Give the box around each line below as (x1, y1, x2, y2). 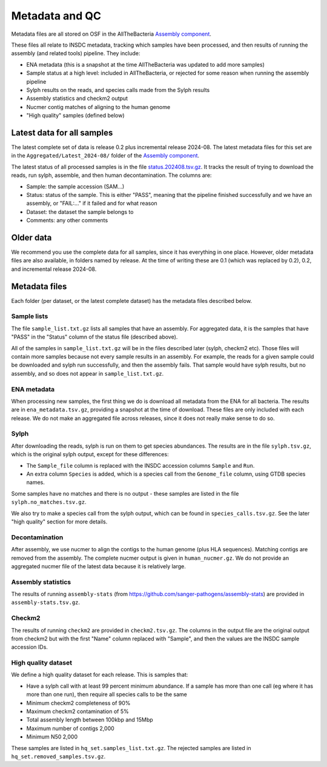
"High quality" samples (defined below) (26, 112, 125, 119)
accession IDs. (11, 643, 48, 651)
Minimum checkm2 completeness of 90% (26, 699, 131, 706)
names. (26, 479, 45, 486)
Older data (11, 232, 52, 242)
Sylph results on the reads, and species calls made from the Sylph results (26, 86, 210, 93)
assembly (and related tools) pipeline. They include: (11, 50, 140, 57)
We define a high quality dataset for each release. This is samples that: (11, 671, 188, 679)
